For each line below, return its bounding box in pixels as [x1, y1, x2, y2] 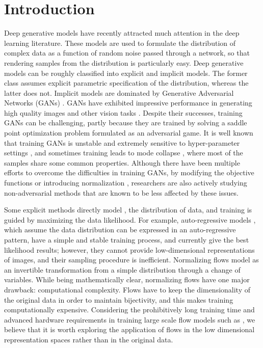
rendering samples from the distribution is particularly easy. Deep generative [4, 57, 244, 68]
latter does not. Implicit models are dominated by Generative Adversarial [4, 87, 234, 98]
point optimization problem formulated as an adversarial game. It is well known [4, 127, 253, 138]
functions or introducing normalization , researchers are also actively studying [4, 177, 247, 188]
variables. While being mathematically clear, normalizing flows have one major [4, 274, 250, 285]
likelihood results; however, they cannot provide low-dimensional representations [4, 244, 255, 255]
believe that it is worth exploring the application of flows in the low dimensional [4, 324, 255, 335]
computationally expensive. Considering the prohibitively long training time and [4, 304, 255, 315]
